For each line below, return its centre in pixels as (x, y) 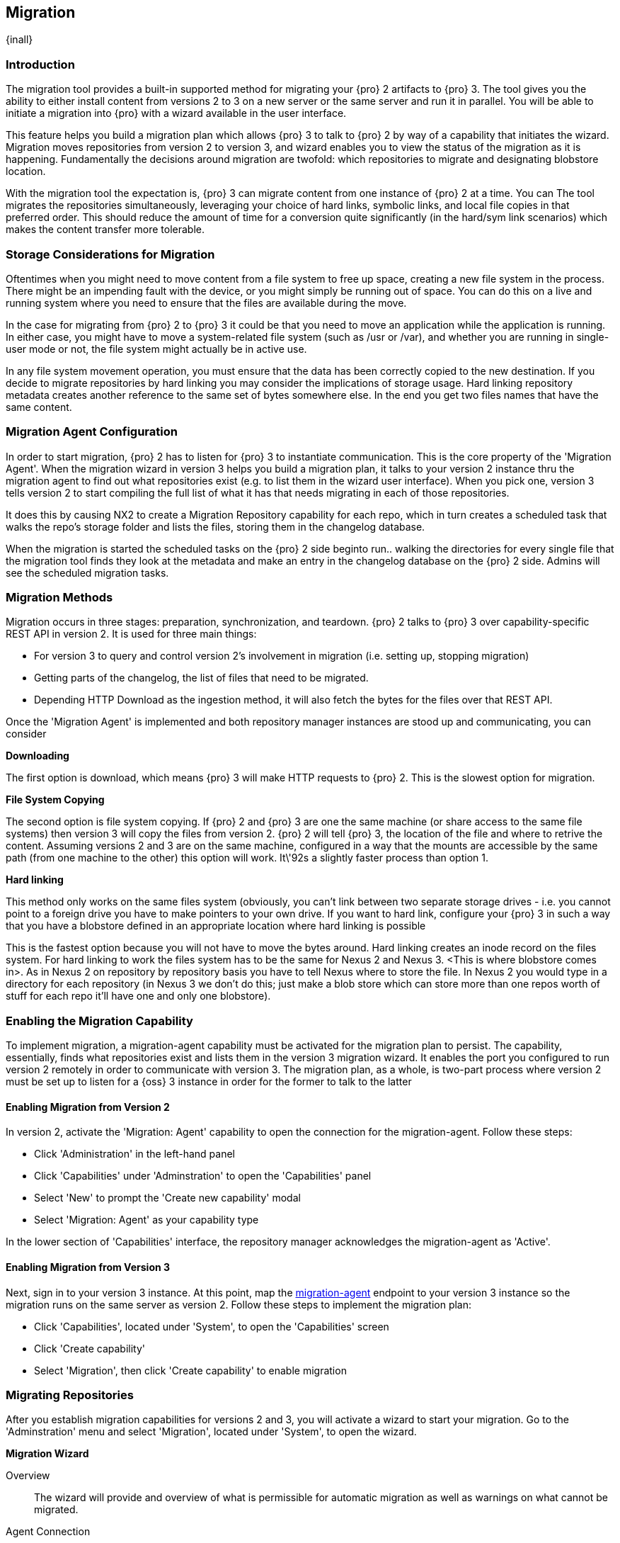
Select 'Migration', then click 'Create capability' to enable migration (190, 1370)
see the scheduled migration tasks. (87, 572)
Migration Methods (59, 598)
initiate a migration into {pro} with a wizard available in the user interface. (176, 113)
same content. (39, 407)
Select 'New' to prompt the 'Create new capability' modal (167, 1198)
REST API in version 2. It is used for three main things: (131, 634)
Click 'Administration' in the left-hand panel (135, 1154)
